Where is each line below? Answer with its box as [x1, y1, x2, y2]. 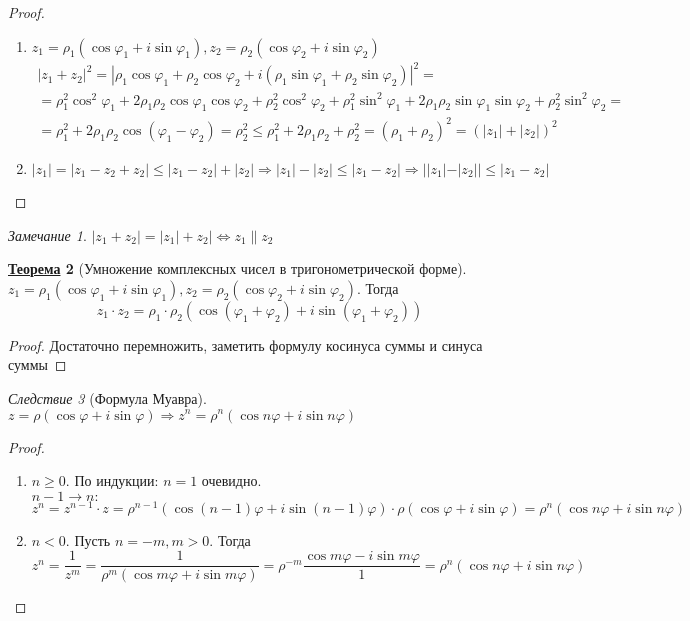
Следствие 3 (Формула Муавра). [8, 387, 207, 408]
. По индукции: [65, 470, 159, 491]
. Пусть [65, 529, 111, 550]
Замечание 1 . [8, 224, 87, 245]
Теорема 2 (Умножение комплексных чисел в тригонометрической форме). [8, 258, 467, 279]
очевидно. [201, 470, 262, 491]
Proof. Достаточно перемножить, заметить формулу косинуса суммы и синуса [8, 334, 483, 355]
